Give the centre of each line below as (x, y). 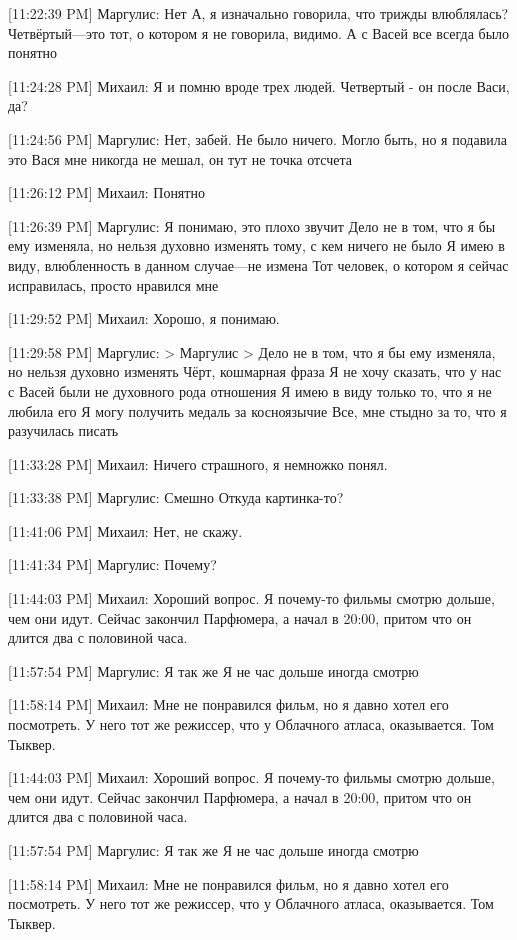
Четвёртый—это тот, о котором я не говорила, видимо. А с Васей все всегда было (259, 32)
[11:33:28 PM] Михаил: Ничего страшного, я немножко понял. (198, 463)
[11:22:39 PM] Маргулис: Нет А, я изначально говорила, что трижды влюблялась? (258, 13)
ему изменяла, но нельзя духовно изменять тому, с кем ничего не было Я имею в (256, 245)
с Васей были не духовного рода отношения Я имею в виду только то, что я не (250, 390)
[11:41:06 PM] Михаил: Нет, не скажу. (125, 530)
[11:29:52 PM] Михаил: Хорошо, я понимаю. (144, 318)
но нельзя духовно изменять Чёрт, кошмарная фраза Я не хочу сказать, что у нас (255, 371)
